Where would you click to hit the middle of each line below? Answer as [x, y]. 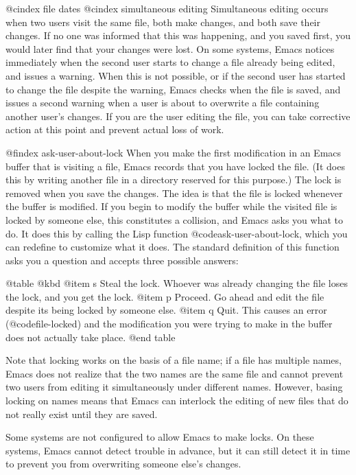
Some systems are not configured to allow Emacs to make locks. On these [160, 437]
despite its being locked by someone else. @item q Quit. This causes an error [166, 310]
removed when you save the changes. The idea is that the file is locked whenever [174, 193]
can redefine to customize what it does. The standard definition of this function [173, 247]
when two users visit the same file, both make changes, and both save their [163, 22]
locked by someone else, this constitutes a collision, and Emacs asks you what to [174, 219]
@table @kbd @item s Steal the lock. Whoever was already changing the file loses [177, 283]
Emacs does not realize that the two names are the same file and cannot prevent [175, 373]
